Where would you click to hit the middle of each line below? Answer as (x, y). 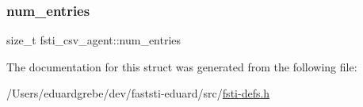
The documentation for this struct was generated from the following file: (182, 66)
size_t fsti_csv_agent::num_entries (94, 40)
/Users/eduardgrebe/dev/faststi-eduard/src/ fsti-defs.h (138, 93)
